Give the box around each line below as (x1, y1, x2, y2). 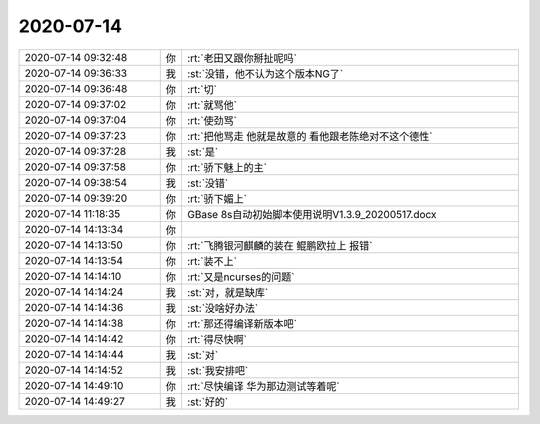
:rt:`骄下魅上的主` (186, 160, 267, 174)
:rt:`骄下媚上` (186, 191, 247, 205)
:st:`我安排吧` (186, 363, 249, 377)
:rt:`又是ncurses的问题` (186, 270, 295, 284)
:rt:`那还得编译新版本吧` (186, 316, 297, 330)
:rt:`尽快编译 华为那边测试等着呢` (186, 379, 340, 393)
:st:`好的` (186, 395, 229, 409)
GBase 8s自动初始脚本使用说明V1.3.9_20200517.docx (186, 207, 437, 221)
